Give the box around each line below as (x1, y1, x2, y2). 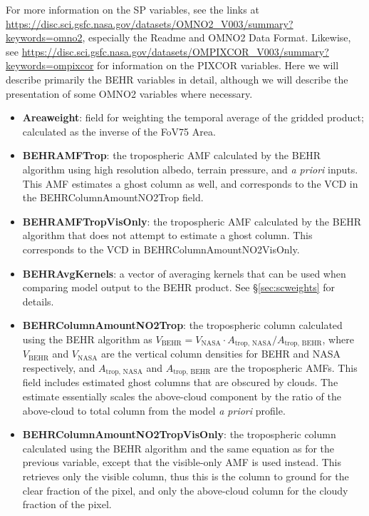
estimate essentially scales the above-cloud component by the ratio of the (22, 388, 341, 403)
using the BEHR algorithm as (22, 331, 152, 346)
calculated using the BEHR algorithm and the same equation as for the (22, 440, 335, 455)
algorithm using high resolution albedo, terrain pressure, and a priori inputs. (22, 161, 358, 176)
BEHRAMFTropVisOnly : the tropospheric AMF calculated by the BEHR (22, 213, 361, 228)
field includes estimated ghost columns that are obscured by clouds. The (22, 375, 338, 390)
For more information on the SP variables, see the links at (6, 2, 259, 16)
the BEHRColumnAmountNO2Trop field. (22, 190, 204, 205)
